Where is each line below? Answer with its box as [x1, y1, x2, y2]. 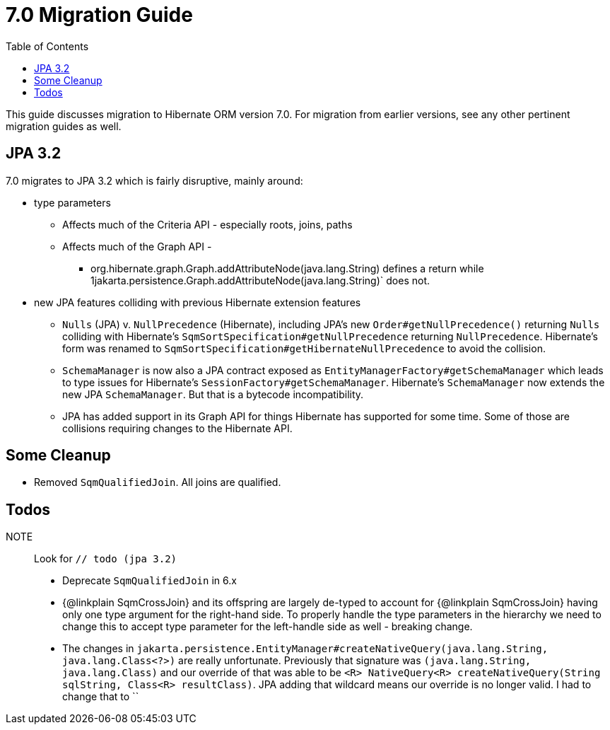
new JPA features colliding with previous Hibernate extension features [34, 296, 361, 308]
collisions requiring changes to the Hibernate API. [62, 422, 293, 434]
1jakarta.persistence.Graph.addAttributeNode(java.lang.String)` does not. [90, 274, 430, 286]
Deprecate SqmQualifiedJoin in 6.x [62, 574, 237, 587]
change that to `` [62, 690, 139, 703]
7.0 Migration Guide [6, 3, 193, 27]
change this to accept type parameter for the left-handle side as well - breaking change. [62, 620, 473, 633]
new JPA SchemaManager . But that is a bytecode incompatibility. [62, 388, 364, 400]
